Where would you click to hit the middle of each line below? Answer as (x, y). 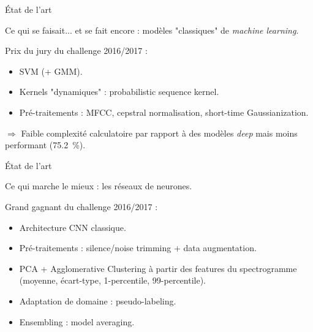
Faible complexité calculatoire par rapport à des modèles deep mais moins (159, 133)
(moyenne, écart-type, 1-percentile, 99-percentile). (113, 280)
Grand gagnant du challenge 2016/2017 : (81, 206)
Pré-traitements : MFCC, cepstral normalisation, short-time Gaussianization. (164, 112)
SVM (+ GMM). (51, 71)
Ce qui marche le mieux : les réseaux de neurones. (99, 186)
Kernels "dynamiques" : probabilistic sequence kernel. (119, 92)
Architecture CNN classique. (73, 227)
